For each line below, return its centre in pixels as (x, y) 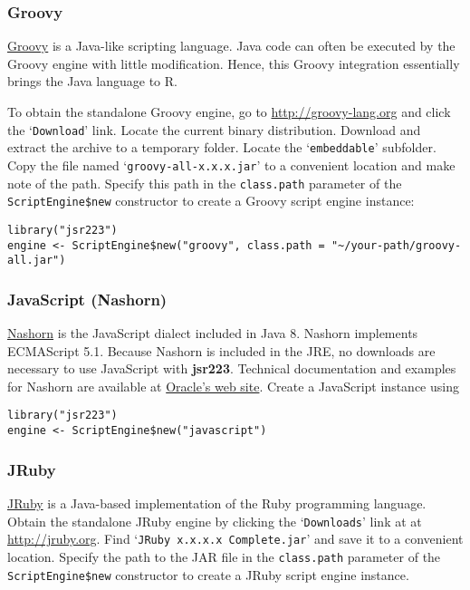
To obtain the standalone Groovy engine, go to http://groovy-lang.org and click (229, 111)
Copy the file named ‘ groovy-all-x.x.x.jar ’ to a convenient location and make (231, 164)
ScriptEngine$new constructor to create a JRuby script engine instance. (208, 574)
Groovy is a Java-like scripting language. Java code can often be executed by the (231, 46)
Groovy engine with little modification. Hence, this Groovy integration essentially (234, 63)
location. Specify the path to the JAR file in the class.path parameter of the (224, 556)
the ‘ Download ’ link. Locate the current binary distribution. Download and (214, 129)
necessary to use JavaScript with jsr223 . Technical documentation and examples (232, 368)
